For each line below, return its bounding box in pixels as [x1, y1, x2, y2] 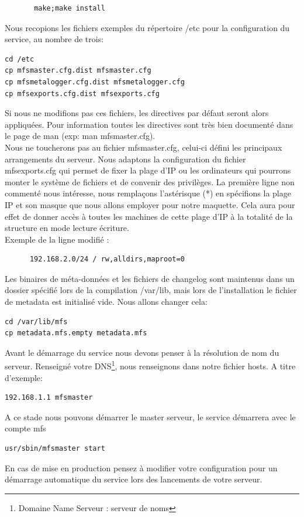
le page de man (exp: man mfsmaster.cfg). [5, 130, 156, 142]
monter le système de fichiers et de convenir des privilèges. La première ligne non [5, 175, 295, 188]
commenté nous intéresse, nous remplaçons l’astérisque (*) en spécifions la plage [5, 187, 291, 199]
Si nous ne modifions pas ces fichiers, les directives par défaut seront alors [5, 107, 269, 119]
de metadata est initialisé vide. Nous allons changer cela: [5, 295, 208, 308]
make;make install [34, 4, 105, 12]
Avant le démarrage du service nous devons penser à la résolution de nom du [5, 346, 279, 358]
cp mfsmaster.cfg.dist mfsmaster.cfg [5, 66, 151, 75]
